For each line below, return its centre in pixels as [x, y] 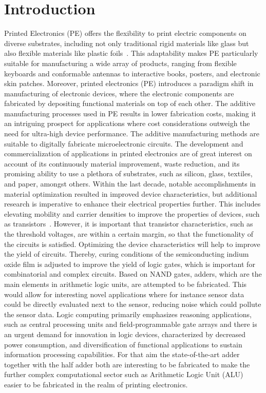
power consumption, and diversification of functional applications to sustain [123, 344]
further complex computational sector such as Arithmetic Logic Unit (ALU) [124, 374]
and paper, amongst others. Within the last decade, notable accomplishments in [130, 184]
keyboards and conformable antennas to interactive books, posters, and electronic [132, 73]
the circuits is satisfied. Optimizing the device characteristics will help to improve [132, 244]
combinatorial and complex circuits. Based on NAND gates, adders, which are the [133, 274]
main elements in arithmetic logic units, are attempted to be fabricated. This [126, 284]
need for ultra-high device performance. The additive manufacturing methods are [132, 133]
